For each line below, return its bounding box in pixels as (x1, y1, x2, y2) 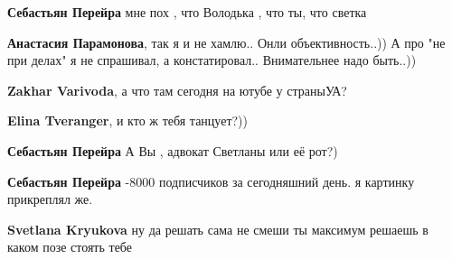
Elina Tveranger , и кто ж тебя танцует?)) (7, 111, 249, 130)
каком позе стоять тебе (7, 237, 133, 256)
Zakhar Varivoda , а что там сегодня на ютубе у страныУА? (7, 80, 347, 99)
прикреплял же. (7, 190, 93, 208)
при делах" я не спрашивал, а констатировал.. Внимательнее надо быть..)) (7, 51, 417, 69)
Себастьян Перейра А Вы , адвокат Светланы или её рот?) (7, 141, 338, 160)
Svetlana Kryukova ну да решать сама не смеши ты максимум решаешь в (7, 219, 428, 238)
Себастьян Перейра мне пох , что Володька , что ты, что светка (7, 3, 367, 21)
